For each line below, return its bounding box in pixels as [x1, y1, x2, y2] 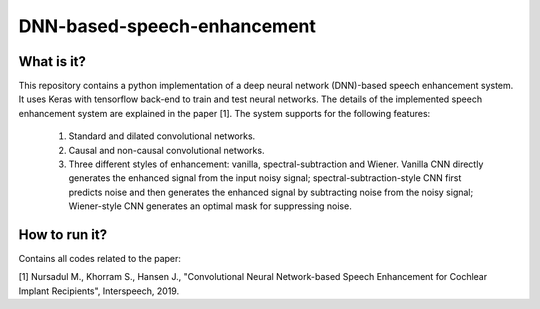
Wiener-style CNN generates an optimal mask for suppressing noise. [68, 200, 352, 212]
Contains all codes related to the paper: [18, 253, 182, 265]
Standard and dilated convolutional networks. [68, 130, 256, 142]
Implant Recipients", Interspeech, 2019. [18, 285, 180, 297]
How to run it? [18, 226, 108, 243]
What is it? [18, 53, 87, 70]
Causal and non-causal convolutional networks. [68, 144, 265, 156]
